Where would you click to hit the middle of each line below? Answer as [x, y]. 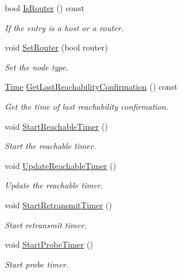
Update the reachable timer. [54, 185]
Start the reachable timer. [50, 146]
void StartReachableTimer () [56, 126]
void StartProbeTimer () [49, 244]
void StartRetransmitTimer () [59, 204]
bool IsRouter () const [45, 8]
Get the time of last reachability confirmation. [87, 106]
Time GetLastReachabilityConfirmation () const [91, 87]
